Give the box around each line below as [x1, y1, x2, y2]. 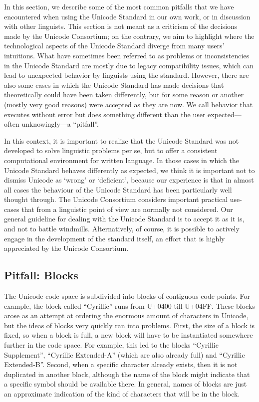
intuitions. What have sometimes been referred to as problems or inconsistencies [4, 50, 250, 60]
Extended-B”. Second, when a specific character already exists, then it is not [4, 359, 238, 370]
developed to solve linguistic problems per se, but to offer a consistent [4, 145, 218, 156]
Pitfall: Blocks [4, 267, 78, 283]
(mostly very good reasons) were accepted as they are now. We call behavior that [4, 99, 253, 109]
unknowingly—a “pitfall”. [21, 119, 99, 129]
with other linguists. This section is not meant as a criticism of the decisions [4, 21, 238, 31]
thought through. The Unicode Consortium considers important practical [4, 194, 228, 204]
